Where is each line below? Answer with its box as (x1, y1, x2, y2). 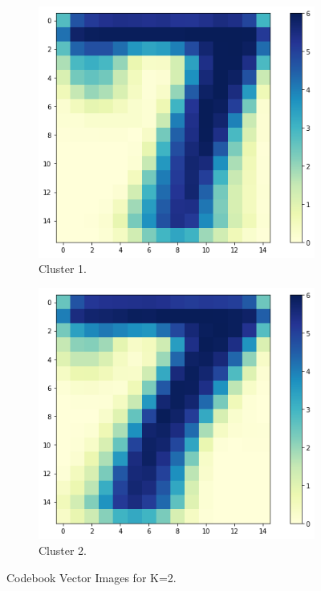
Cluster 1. (39, 260, 87, 277)
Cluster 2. (39, 541, 87, 558)
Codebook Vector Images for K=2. (6, 569, 177, 585)
